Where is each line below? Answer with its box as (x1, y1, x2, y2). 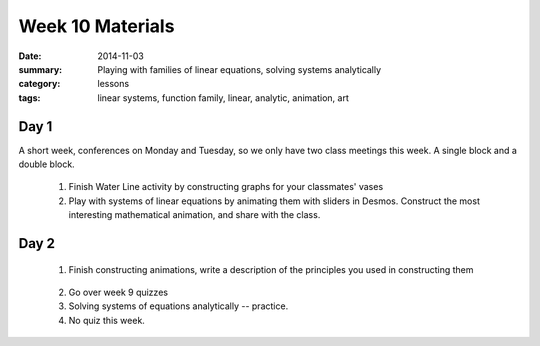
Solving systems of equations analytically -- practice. (68, 300, 289, 312)
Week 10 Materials (18, 15, 175, 37)
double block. (18, 158, 75, 170)
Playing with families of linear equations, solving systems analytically (97, 63, 382, 75)
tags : (18, 91, 41, 104)
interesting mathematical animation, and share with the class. (68, 209, 321, 221)
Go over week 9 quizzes (68, 286, 169, 298)
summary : (18, 63, 63, 75)
